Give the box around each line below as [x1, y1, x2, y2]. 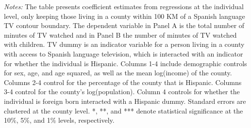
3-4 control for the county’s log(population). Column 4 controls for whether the [4, 86, 240, 97]
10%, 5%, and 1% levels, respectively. [4, 115, 115, 125]
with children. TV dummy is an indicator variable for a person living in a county [4, 39, 245, 49]
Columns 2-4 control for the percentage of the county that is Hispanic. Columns [4, 77, 242, 87]
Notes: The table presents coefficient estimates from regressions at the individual [4, 1, 244, 11]
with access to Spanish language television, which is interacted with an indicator [4, 48, 243, 58]
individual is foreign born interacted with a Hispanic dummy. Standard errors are [4, 96, 246, 106]
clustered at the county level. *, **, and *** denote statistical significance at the [4, 105, 243, 115]
